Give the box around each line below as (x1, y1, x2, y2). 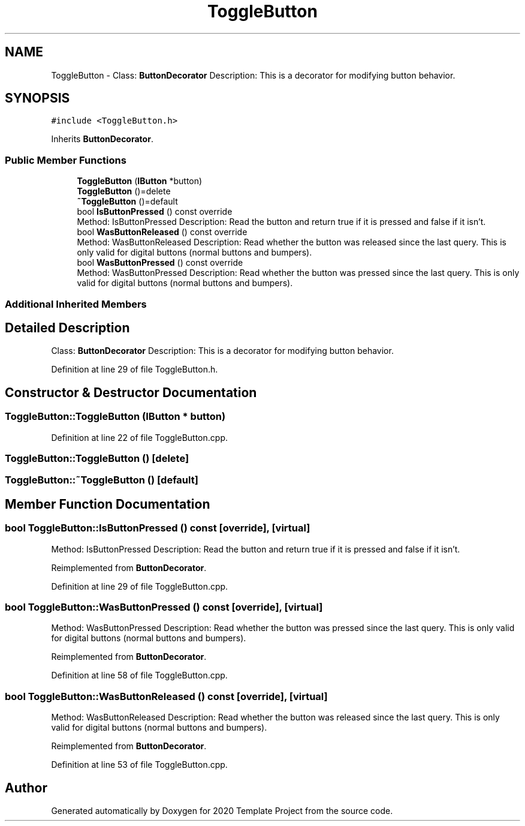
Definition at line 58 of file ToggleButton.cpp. (51, 670, 228, 681)
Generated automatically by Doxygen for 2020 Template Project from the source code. (51, 805, 393, 816)
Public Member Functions (5, 154, 126, 166)
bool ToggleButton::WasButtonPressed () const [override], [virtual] (5, 600, 323, 613)
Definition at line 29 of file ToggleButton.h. (51, 364, 218, 375)
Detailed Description (5, 320, 130, 335)
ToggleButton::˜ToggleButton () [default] (5, 474, 198, 486)
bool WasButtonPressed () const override (77, 257, 243, 268)
